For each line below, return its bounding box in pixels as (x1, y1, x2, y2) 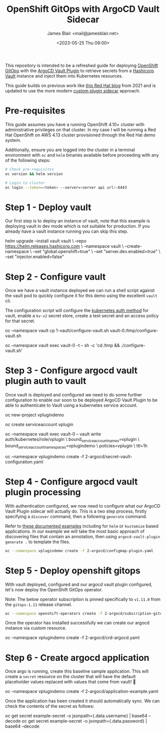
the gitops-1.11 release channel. (5, 602, 73, 607)
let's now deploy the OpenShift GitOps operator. (5, 587, 103, 593)
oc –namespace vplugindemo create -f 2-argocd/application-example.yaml (5, 689, 159, 694)
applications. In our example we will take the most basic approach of (5, 528, 145, 534)
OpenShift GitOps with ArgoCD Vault (6, 3, 160, 15)
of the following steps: (5, 157, 51, 163)
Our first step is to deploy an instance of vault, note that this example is (5, 218, 150, 224)
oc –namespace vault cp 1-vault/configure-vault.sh (5, 328, 109, 334)
